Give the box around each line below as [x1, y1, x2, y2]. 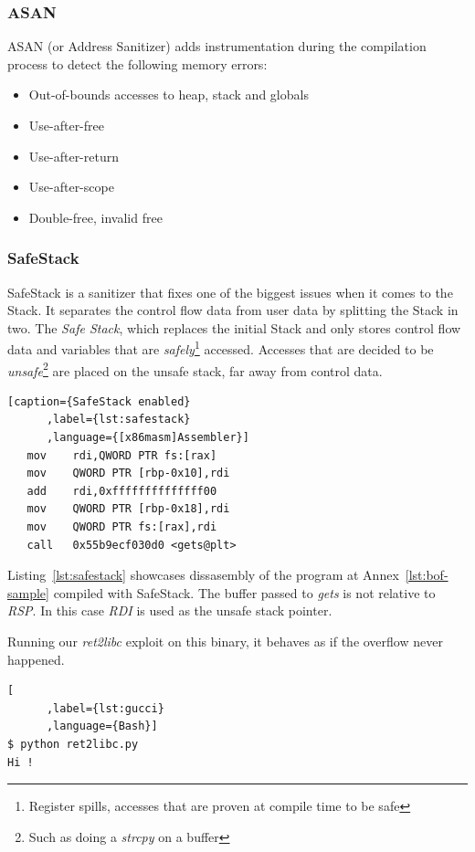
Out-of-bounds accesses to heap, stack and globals [28, 85, 309, 104]
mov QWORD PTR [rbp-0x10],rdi [26, 467, 230, 480]
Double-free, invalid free [28, 207, 163, 226]
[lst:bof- [405, 565, 449, 584]
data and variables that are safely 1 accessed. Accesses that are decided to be [7, 337, 434, 359]
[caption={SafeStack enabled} [7, 394, 191, 408]
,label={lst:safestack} [46, 413, 191, 426]
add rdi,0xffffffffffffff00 [26, 484, 217, 498]
